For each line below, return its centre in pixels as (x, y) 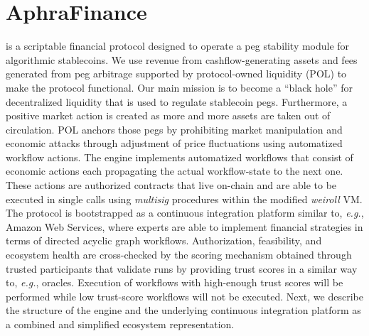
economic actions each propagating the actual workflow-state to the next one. (175, 171)
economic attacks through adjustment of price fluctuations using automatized (174, 143)
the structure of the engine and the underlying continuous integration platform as (183, 310)
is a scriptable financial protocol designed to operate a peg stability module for (178, 46)
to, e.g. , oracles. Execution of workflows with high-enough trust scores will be (175, 282)
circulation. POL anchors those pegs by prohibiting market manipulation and (174, 129)
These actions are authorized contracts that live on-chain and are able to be (171, 185)
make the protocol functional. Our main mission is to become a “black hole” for (180, 87)
